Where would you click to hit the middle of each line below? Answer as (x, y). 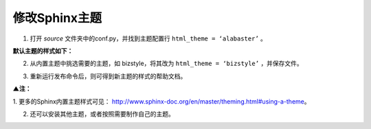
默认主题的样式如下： (43, 51)
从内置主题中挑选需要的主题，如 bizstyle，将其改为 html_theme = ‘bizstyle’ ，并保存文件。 (167, 63)
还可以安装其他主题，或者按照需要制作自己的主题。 (102, 114)
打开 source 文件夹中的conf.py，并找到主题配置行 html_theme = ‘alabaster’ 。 (148, 38)
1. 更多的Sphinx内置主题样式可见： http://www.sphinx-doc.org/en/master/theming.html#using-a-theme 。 (161, 101)
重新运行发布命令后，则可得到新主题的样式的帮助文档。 (108, 76)
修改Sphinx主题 (57, 18)
